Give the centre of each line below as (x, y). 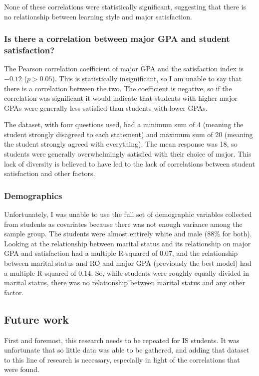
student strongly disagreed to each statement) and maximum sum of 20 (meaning (129, 134)
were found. (22, 369)
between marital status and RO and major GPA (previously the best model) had (128, 263)
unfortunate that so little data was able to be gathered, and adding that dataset (127, 350)
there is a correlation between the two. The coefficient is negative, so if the (118, 88)
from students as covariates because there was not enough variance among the (123, 224)
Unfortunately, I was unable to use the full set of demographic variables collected (128, 214)
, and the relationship (205, 253)
